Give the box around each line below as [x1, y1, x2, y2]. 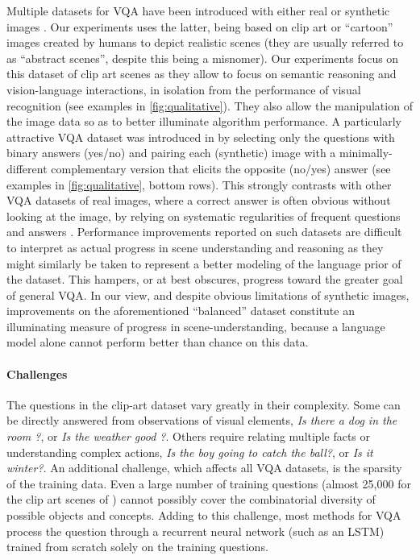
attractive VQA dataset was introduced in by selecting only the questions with [6, 128, 395, 145]
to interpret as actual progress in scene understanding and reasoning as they [6, 239, 384, 255]
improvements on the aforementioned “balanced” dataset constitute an [6, 302, 355, 319]
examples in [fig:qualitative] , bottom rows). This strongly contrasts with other [6, 176, 392, 193]
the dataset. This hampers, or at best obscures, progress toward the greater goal [6, 271, 403, 288]
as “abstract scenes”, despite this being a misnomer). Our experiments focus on [6, 49, 399, 66]
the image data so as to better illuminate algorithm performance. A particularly [6, 113, 402, 130]
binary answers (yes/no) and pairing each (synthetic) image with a [6, 144, 336, 161]
